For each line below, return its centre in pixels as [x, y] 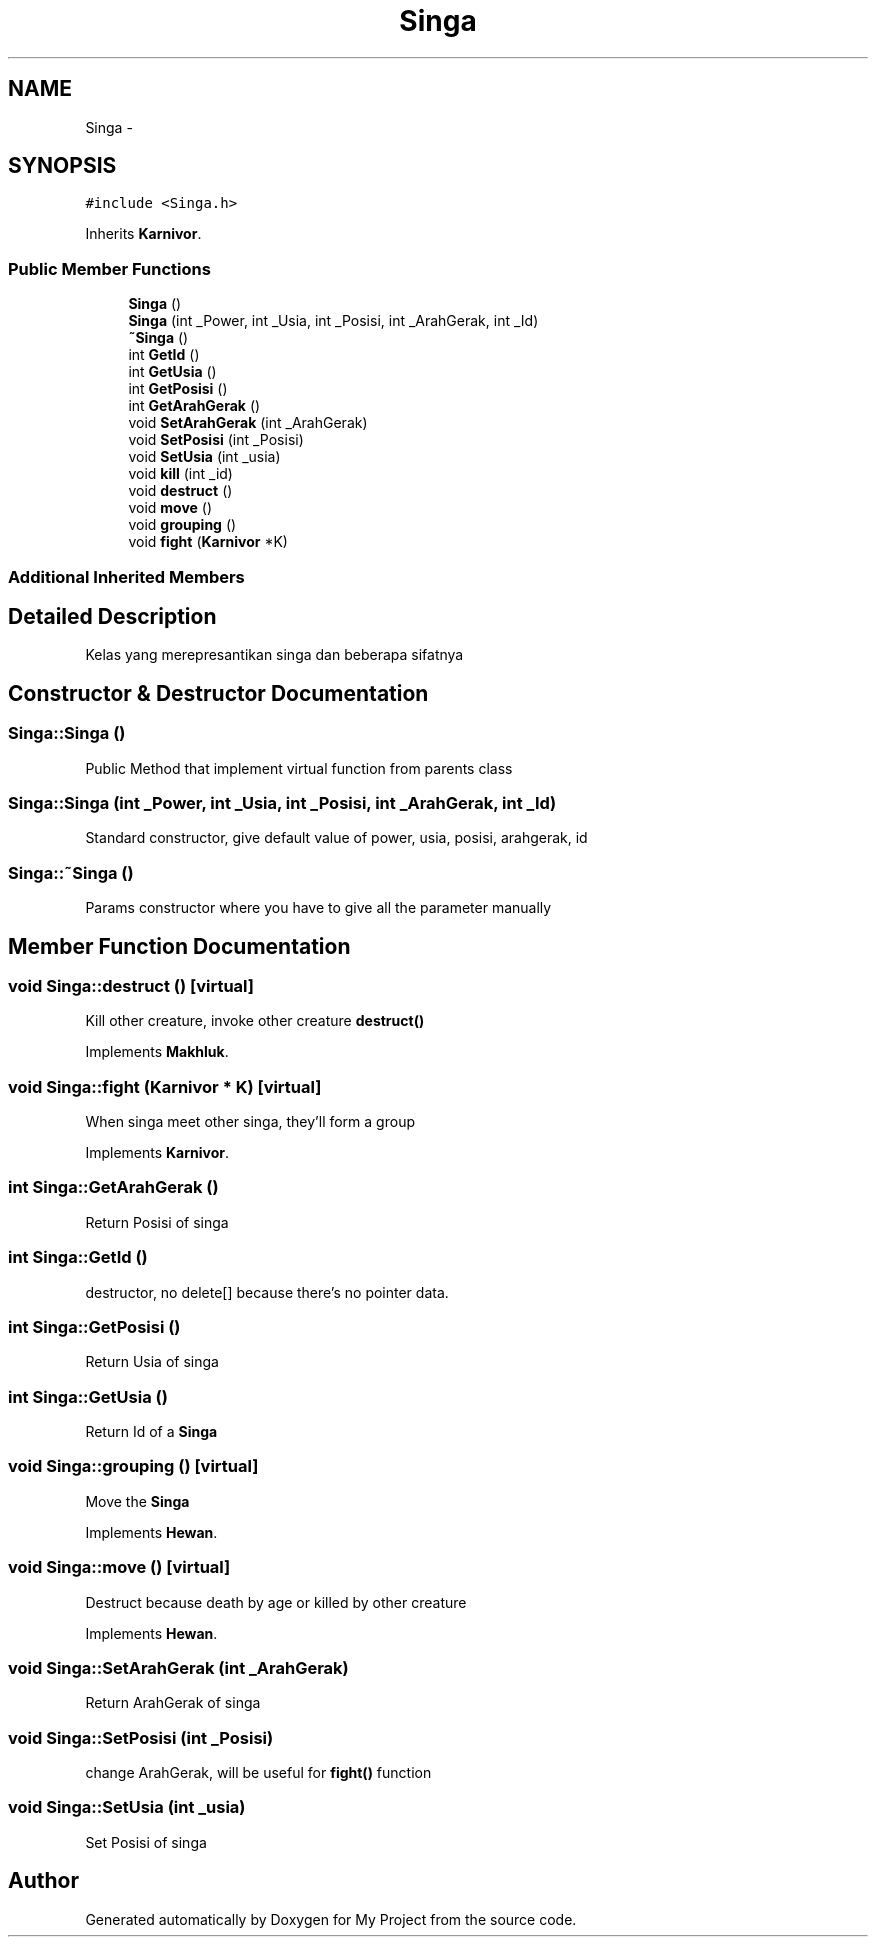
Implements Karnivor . [157, 1153]
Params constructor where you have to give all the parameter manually [318, 908]
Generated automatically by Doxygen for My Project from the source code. [331, 1919]
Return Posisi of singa [157, 1222]
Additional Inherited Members [126, 576]
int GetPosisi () [178, 389]
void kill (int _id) [180, 474]
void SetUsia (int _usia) [204, 457]
